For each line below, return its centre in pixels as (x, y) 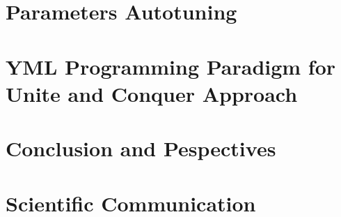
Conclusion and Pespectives (141, 148)
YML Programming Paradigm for (171, 66)
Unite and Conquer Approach (152, 93)
